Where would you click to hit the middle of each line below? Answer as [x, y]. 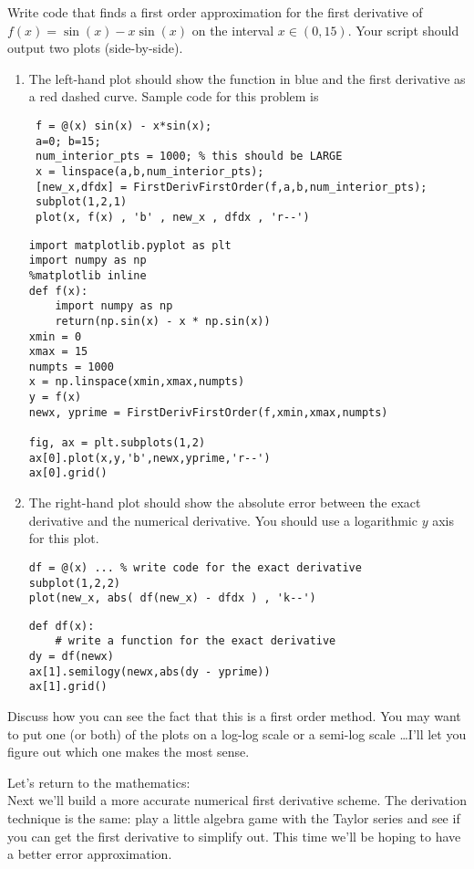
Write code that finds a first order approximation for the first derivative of [215, 12]
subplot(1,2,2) [75, 583]
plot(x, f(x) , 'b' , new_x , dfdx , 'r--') [172, 217]
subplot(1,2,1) [81, 202]
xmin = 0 [55, 336]
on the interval [233, 30]
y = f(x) [55, 398]
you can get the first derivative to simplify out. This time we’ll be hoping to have [234, 836]
